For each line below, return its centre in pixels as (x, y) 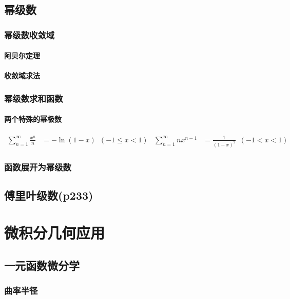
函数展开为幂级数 (38, 167)
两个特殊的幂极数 (33, 119)
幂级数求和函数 (34, 98)
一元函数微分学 (42, 265)
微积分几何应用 (55, 233)
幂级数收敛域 (30, 35)
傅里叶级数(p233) (49, 195)
